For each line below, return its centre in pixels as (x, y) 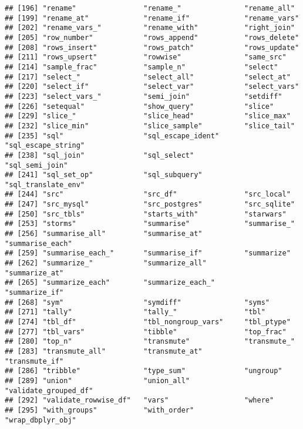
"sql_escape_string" (45, 146)
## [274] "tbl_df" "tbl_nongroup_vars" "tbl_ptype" (148, 322)
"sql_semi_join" (36, 165)
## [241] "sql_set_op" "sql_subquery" (104, 175)
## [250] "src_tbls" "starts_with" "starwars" (146, 214)
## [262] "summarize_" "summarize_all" (106, 263)
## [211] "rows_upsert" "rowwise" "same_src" (146, 57)
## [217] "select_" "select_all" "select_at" (148, 77)
